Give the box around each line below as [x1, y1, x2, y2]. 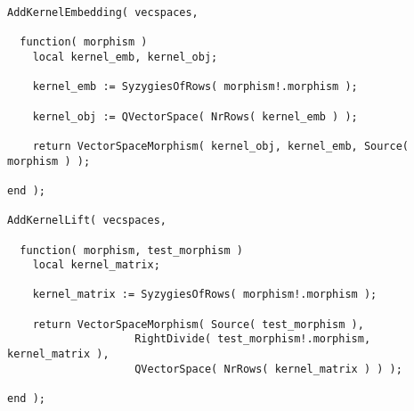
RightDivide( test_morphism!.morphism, [134, 333, 371, 346]
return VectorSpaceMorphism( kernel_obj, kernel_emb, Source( [32, 139, 410, 152]
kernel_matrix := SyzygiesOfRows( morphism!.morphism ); [32, 288, 377, 301]
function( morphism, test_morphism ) [20, 243, 243, 257]
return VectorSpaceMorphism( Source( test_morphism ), [32, 317, 364, 331]
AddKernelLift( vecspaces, [7, 214, 166, 227]
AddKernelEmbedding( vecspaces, [7, 6, 199, 19]
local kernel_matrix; [32, 259, 160, 272]
